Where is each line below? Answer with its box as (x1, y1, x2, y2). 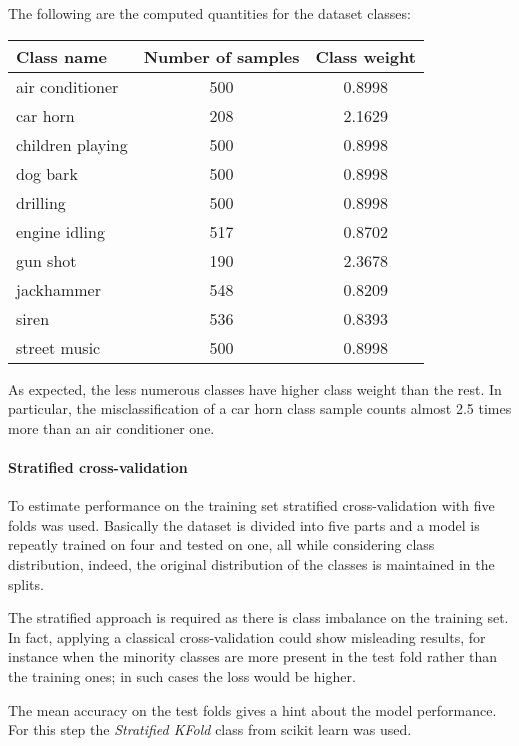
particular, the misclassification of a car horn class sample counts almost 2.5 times (8, 398, 512, 419)
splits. (8, 573, 44, 594)
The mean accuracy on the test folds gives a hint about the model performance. (8, 699, 497, 720)
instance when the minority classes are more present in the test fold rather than (8, 646, 498, 667)
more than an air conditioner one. (8, 417, 215, 438)
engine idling (16, 219, 105, 243)
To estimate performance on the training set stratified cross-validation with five (8, 495, 495, 516)
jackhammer (16, 277, 101, 301)
